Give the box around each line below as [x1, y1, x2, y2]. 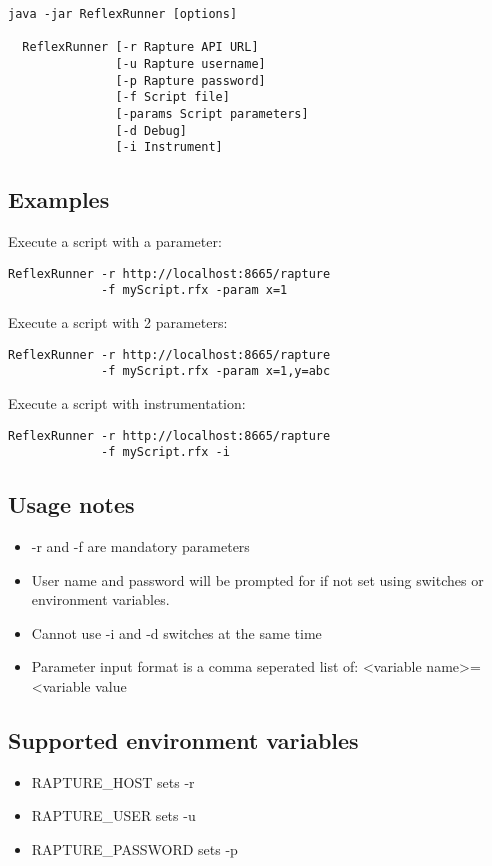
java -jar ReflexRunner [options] [8, 7, 238, 21]
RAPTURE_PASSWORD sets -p [31, 838, 238, 859]
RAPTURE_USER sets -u [31, 805, 196, 826]
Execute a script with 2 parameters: [8, 312, 228, 333]
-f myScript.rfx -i [101, 445, 230, 460]
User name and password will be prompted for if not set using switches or [31, 569, 484, 590]
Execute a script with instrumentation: [8, 392, 246, 413]
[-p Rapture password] [115, 73, 266, 88]
